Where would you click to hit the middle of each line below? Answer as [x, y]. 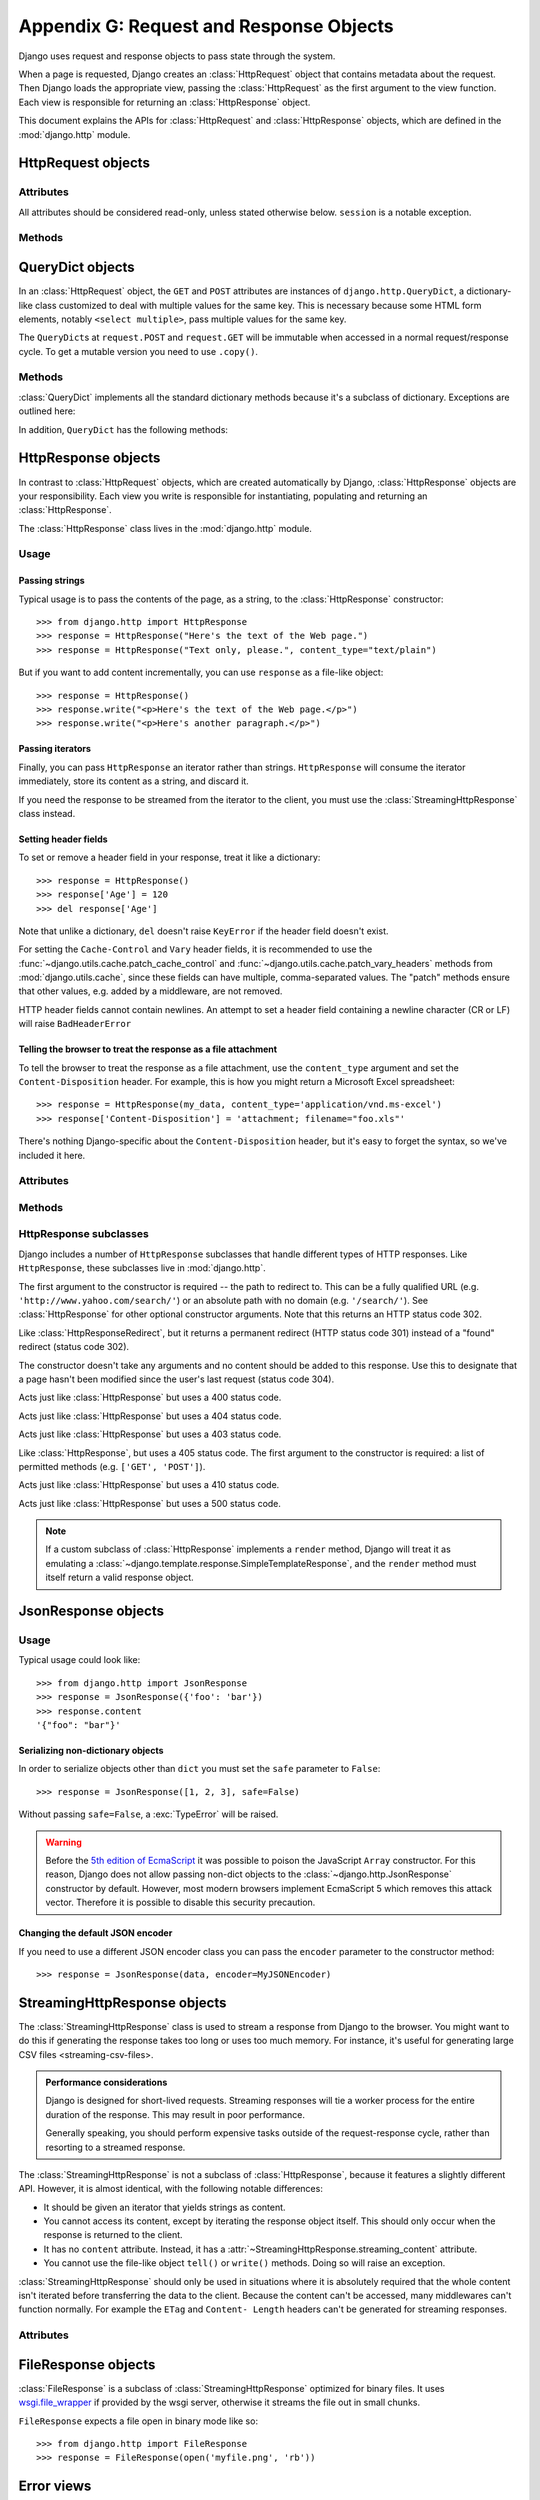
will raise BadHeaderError [75, 1024]
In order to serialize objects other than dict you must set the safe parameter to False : [199, 1769]
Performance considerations [106, 2082]
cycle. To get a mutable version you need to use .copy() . [138, 351]
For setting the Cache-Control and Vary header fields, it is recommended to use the [195, 949]
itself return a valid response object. [119, 1577]
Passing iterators [55, 749]
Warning [63, 1842]
